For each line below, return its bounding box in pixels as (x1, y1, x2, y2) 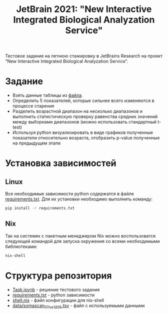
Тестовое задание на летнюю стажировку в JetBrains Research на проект (5, 53, 163, 59)
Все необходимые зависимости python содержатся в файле (5, 191, 134, 197)
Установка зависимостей (5, 157, 116, 169)
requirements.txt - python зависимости (12, 291, 95, 298)
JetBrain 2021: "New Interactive (16, 3, 152, 15)
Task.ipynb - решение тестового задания (12, 286, 100, 292)
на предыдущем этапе (12, 140, 61, 146)
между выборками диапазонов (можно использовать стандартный (12, 119, 156, 125)
